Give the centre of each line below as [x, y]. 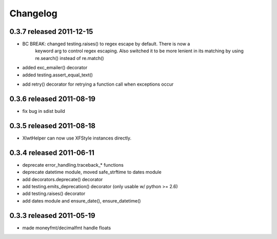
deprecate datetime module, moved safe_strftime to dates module [92, 172]
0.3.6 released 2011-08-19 [53, 99]
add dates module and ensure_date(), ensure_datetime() [82, 201]
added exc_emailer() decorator [55, 68]
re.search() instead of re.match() [70, 58]
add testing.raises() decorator [54, 194]
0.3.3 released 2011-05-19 [52, 215]
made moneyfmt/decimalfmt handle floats [67, 228]
